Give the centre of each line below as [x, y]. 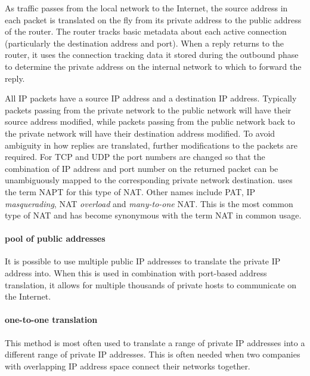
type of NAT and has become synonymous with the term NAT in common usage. [153, 215]
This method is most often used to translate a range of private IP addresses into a [155, 342]
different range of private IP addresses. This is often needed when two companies [153, 354]
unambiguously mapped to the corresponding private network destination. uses [149, 180]
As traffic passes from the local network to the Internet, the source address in [146, 8]
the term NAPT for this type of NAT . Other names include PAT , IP [130, 191]
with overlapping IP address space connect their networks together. [128, 366]
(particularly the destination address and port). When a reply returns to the [145, 43]
